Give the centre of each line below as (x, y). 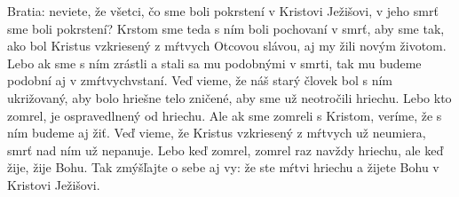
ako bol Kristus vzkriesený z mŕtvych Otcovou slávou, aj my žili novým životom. (227, 46)
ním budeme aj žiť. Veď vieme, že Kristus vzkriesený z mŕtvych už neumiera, (217, 133)
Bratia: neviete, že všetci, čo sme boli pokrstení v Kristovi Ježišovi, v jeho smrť (223, 11)
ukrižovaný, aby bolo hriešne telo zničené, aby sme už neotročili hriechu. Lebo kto (229, 97)
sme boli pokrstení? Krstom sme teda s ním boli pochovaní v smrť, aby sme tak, (226, 28)
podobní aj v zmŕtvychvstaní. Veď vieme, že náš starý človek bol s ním (200, 80)
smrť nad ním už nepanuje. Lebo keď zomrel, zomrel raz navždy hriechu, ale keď (226, 150)
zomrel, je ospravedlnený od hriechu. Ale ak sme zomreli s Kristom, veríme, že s (225, 115)
